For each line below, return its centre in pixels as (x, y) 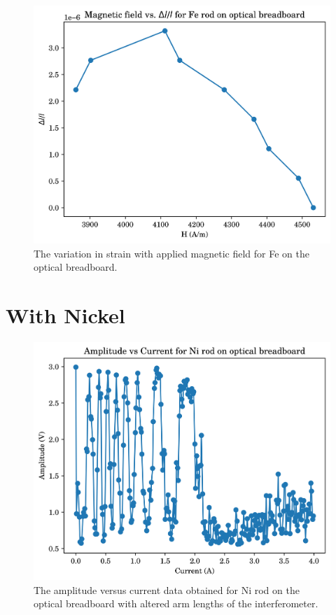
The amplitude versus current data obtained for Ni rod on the (167, 589)
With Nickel (65, 315)
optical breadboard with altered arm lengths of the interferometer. (176, 603)
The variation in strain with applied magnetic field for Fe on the (171, 253)
